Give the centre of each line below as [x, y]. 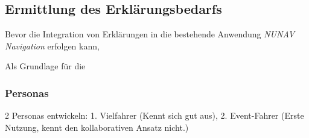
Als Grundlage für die [45, 66]
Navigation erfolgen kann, [52, 45]
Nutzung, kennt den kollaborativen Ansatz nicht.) [97, 127]
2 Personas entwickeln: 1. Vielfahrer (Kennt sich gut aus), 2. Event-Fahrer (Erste [154, 115]
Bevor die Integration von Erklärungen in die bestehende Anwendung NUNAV [150, 34]
